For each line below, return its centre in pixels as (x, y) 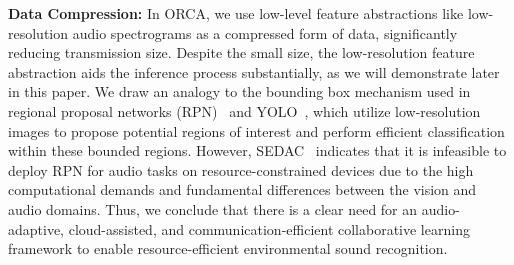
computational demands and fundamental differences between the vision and (242, 189)
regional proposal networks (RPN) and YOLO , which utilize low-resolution (244, 110)
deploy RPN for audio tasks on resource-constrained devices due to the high (241, 169)
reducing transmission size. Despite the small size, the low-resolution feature (241, 52)
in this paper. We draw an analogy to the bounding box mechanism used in (239, 91)
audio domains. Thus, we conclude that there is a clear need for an (213, 208)
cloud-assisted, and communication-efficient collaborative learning (269, 228)
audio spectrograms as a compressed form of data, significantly (265, 32)
